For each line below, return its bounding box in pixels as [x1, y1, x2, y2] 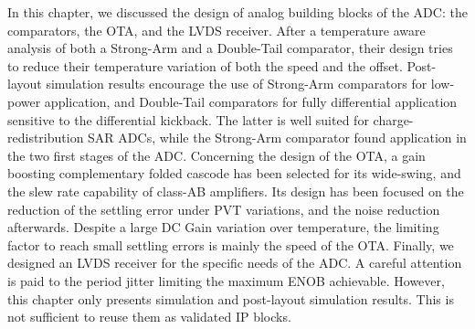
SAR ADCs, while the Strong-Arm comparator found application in [88, 128, 467, 147]
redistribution [7, 128, 84, 147]
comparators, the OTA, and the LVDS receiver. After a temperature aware [7, 20, 426, 39]
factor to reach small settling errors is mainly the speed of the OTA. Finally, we [7, 235, 454, 254]
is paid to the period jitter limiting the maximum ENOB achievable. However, [7, 271, 445, 290]
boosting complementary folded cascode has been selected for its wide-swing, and [7, 164, 461, 183]
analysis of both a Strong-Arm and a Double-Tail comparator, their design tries [7, 38, 453, 58]
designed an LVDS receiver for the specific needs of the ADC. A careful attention [7, 253, 462, 272]
